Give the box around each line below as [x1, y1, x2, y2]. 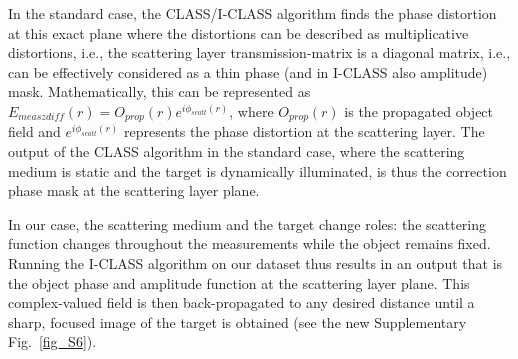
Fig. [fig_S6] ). [8, 331, 97, 352]
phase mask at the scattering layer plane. [8, 180, 260, 201]
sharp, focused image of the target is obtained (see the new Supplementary [8, 311, 467, 332]
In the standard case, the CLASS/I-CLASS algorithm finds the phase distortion [8, 3, 497, 23]
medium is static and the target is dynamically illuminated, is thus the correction [8, 160, 507, 181]
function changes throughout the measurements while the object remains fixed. [8, 233, 491, 254]
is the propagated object [344, 100, 494, 121]
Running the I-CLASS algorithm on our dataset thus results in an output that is [8, 252, 503, 273]
